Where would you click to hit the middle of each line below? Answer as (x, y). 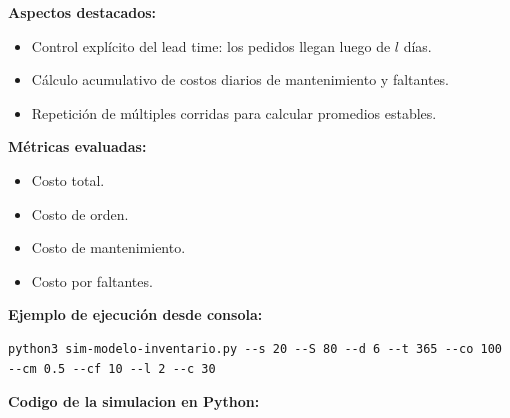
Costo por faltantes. (92, 280)
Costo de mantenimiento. (108, 247)
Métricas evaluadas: (77, 146)
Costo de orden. (80, 213)
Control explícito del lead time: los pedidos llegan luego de (211, 45)
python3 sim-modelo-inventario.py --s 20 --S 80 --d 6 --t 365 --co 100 (255, 348)
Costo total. (68, 179)
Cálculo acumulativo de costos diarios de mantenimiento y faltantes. (240, 79)
